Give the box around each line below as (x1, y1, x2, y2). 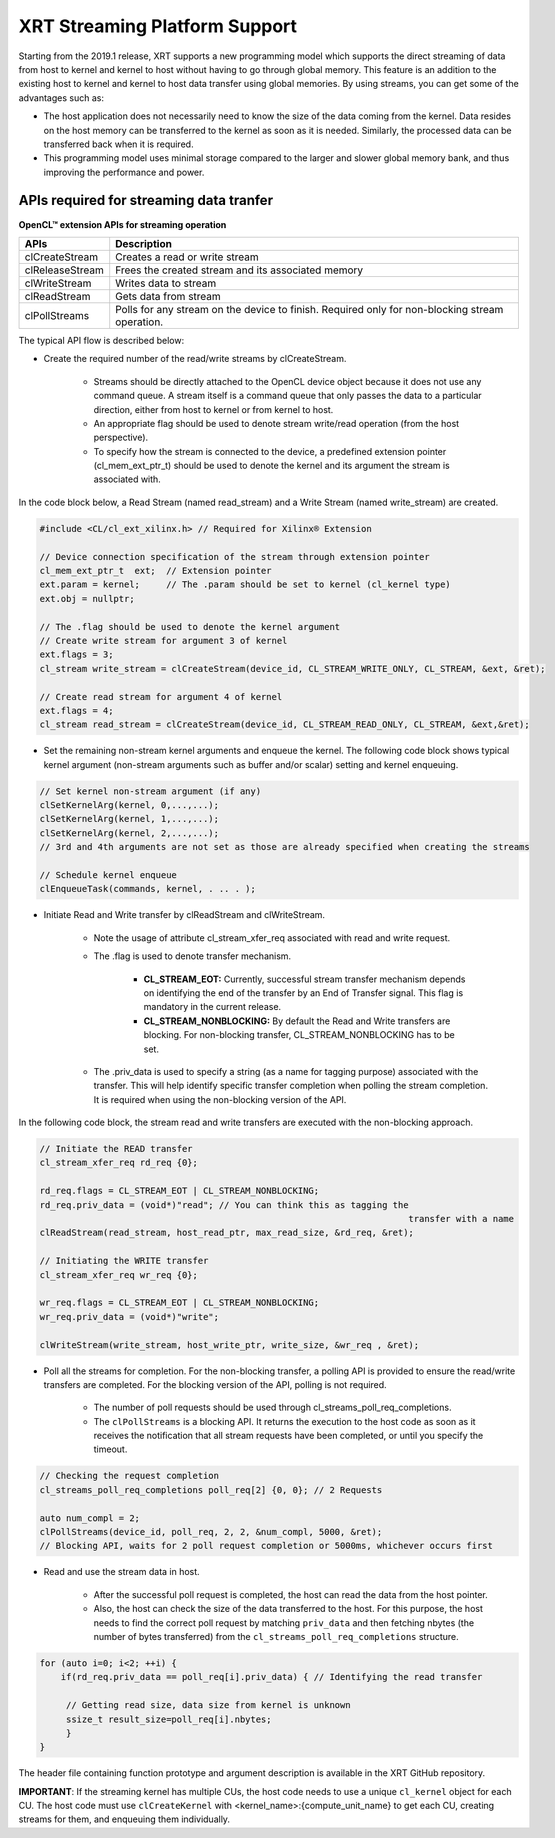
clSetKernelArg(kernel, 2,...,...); (39, 827, 220, 839)
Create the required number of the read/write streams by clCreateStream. (43, 353, 347, 365)
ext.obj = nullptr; (39, 593, 135, 604)
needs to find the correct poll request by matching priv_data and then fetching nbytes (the (93, 1616, 475, 1629)
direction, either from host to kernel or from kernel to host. (93, 403, 334, 415)
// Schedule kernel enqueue (39, 870, 177, 881)
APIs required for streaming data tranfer (18, 192, 274, 209)
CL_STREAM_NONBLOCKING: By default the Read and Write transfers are (143, 1015, 451, 1027)
